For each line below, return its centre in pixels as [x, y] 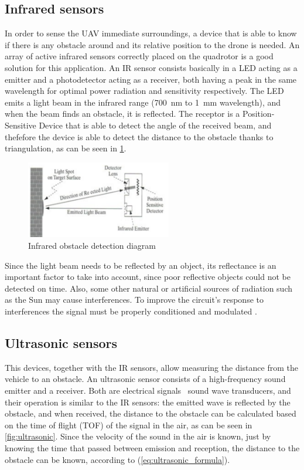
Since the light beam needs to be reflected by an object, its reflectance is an [141, 265]
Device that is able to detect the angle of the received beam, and [155, 125]
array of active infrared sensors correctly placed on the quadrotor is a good [139, 56]
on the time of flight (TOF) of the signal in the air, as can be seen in [129, 425]
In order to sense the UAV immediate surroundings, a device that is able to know [151, 33]
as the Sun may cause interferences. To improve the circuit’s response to [134, 300]
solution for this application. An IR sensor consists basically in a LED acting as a [151, 67]
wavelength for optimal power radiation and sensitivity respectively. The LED [144, 91]
